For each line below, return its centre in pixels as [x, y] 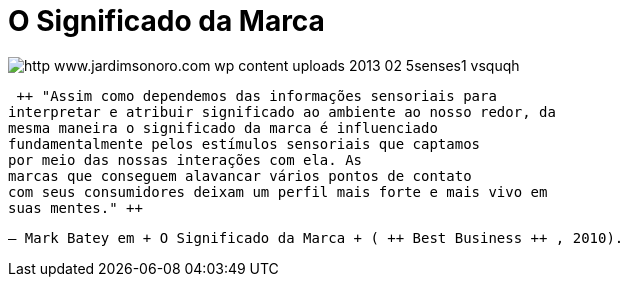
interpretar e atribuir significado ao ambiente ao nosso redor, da [282, 111]
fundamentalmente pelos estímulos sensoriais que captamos [244, 143]
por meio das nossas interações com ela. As [185, 159]
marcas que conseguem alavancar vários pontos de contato [240, 175]
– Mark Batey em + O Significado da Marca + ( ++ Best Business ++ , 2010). [316, 237]
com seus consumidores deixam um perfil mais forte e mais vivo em [278, 191]
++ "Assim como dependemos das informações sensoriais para [256, 95]
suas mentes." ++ [75, 207]
